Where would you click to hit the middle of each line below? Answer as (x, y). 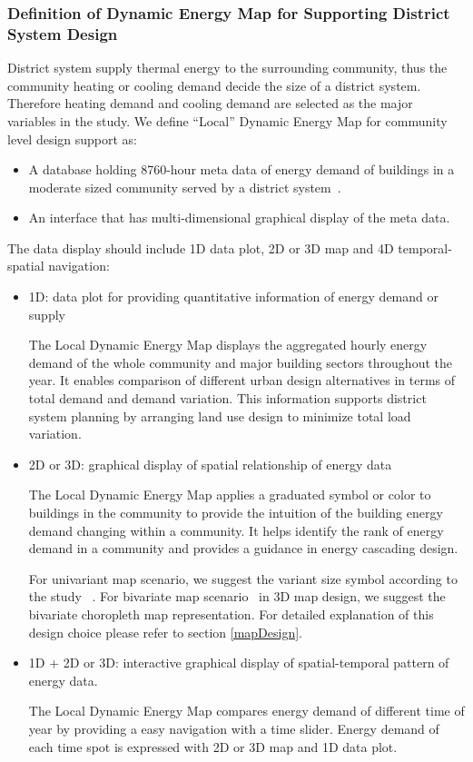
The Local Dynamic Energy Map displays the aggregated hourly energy (228, 345)
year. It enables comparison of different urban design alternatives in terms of (242, 380)
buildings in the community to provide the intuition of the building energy (236, 513)
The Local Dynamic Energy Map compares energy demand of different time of (246, 711)
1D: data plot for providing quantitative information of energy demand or (233, 297)
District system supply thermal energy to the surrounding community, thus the (227, 68)
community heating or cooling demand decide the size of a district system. (214, 85)
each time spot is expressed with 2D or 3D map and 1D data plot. (213, 746)
